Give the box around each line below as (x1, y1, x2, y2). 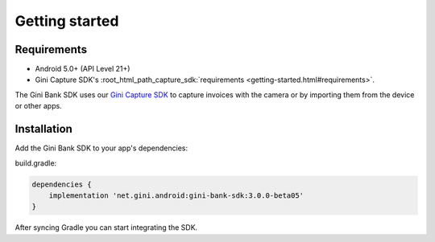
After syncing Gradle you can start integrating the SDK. (14, 223, 198, 232)
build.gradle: (14, 158, 57, 168)
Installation (14, 122, 72, 136)
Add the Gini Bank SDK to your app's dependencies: (14, 143, 188, 153)
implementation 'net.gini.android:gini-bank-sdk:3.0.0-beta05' (48, 191, 304, 200)
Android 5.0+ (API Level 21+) (35, 64, 130, 74)
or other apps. (14, 101, 62, 111)
